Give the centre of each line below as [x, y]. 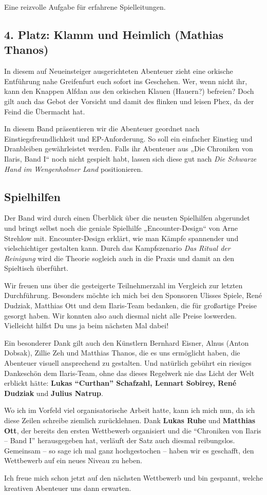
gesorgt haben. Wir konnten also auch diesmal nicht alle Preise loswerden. [120, 315]
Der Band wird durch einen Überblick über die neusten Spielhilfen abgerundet [127, 218]
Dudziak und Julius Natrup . [54, 393]
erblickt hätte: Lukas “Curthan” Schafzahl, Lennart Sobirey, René [120, 383]
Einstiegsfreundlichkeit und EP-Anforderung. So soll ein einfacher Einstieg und [128, 138]
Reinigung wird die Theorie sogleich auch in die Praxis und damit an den [119, 258]
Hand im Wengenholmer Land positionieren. [74, 169]
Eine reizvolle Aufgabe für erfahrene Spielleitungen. [85, 7]
